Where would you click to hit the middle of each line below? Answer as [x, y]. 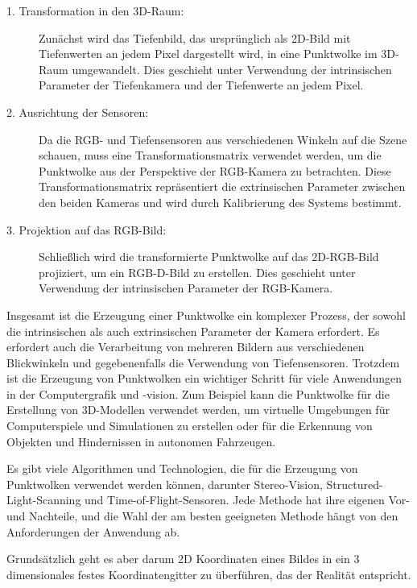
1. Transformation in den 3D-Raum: [95, 10]
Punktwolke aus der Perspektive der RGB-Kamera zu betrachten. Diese [215, 170]
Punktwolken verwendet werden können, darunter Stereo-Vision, [165, 484]
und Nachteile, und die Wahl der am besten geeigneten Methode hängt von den [202, 516]
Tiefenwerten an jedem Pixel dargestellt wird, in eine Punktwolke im [208, 54]
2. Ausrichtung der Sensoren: [78, 112]
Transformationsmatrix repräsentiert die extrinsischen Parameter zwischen [222, 186]
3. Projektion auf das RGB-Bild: [87, 229]
